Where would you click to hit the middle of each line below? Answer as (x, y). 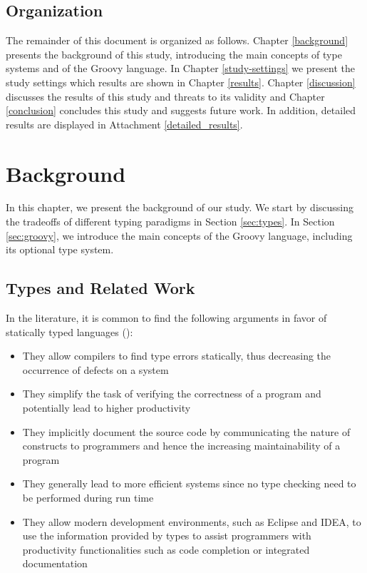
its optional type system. (60, 249)
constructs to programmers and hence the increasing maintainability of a (181, 446)
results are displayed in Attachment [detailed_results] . (124, 124)
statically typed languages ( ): (69, 331)
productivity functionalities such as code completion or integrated (166, 549)
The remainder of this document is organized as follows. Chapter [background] (177, 40)
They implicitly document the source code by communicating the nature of (186, 431)
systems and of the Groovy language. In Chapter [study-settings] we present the (180, 68)
